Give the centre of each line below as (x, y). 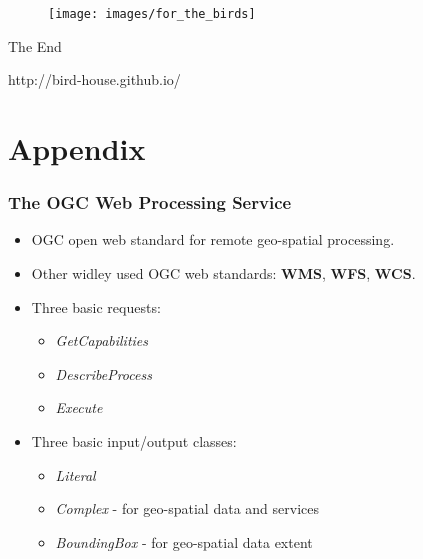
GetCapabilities (102, 340)
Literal (75, 474)
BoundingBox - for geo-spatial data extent (184, 541)
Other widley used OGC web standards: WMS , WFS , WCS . (223, 273)
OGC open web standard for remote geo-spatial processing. (213, 239)
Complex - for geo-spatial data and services (187, 508)
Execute (79, 407)
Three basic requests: (96, 306)
